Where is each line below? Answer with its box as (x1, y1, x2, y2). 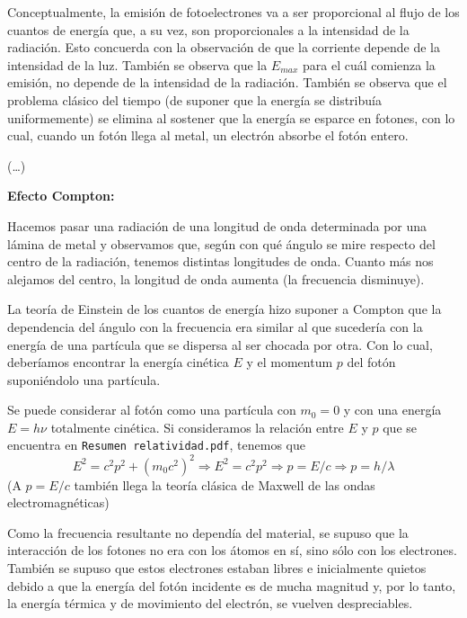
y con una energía (343, 400, 442, 419)
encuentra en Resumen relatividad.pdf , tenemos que (7, 435, 305, 454)
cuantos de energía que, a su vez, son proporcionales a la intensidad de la (7, 20, 410, 39)
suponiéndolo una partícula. (7, 370, 161, 389)
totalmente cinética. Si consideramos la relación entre (50, 417, 344, 436)
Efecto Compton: (7, 186, 115, 205)
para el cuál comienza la (303, 55, 436, 74)
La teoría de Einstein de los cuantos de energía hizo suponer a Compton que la (7, 300, 442, 318)
